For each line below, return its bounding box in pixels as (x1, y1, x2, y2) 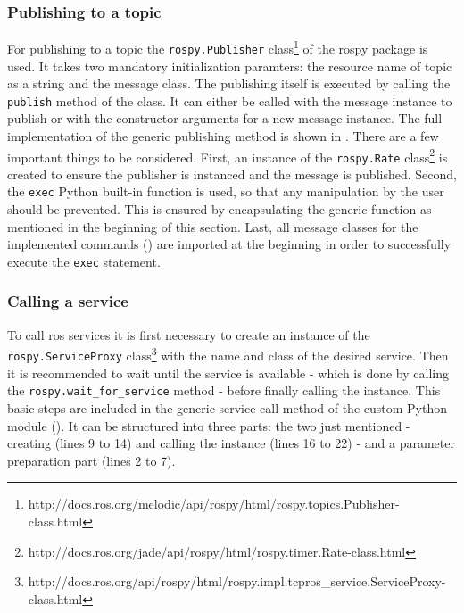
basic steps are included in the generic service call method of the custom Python (7, 398, 447, 417)
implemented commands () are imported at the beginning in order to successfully (7, 235, 452, 253)
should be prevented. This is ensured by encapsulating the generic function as (7, 200, 432, 219)
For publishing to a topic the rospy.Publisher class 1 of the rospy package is (7, 37, 428, 57)
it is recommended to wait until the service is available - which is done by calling (7, 363, 449, 382)
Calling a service (7, 290, 128, 312)
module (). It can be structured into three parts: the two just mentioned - (7, 416, 410, 435)
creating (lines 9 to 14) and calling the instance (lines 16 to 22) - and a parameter (7, 434, 455, 452)
